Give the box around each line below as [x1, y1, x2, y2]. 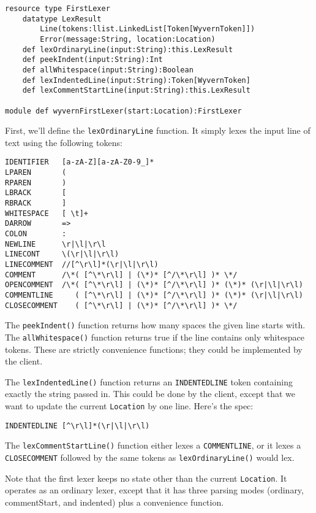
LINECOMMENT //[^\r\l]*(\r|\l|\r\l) [5, 260, 159, 269]
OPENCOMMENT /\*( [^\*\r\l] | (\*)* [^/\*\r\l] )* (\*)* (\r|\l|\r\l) [5, 280, 303, 290]
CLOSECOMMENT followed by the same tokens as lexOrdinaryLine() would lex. [5, 451, 295, 464]
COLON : [5, 229, 67, 239]
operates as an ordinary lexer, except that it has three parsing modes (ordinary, [5, 484, 304, 496]
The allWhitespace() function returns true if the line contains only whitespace [5, 330, 304, 343]
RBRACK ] [5, 199, 67, 208]
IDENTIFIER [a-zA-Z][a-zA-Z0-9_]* [5, 158, 154, 167]
